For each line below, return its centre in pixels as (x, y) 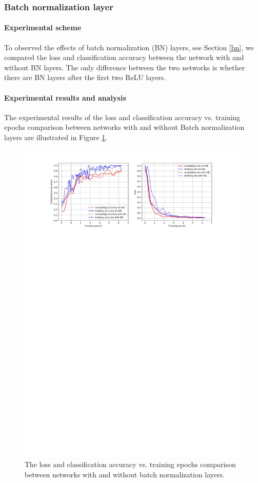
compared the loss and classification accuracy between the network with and (124, 57)
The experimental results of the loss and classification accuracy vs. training (122, 117)
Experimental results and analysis (65, 97)
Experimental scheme (43, 27)
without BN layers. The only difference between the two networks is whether (125, 67)
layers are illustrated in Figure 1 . (56, 137)
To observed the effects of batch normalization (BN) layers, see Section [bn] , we (129, 47)
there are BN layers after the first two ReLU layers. (85, 77)
